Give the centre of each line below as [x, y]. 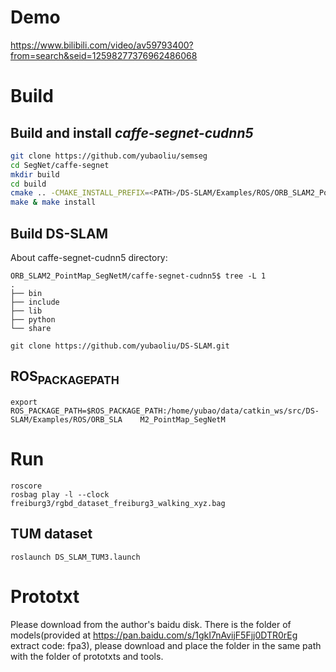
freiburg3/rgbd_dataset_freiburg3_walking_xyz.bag [118, 503]
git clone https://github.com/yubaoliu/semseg [109, 156]
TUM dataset [51, 534]
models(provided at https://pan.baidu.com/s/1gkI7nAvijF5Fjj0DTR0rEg [154, 635]
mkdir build [35, 174]
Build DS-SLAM [59, 233]
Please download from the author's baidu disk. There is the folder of [151, 624]
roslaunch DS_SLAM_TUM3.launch [75, 557]
